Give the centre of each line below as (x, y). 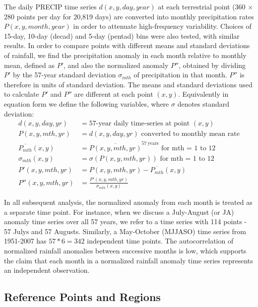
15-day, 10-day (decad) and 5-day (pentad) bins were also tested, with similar (122, 35)
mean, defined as (29, 65)
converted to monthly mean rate (190, 134)
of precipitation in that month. (180, 75)
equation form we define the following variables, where (87, 103)
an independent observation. (47, 270)
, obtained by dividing (212, 65)
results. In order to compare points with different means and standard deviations (127, 45)
